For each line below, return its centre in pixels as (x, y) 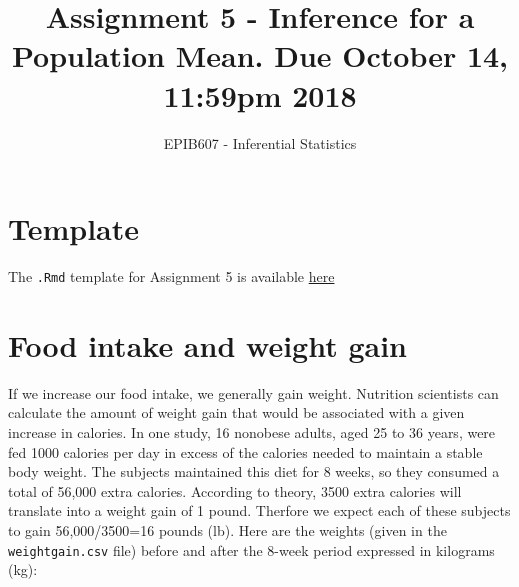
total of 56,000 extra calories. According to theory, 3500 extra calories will (235, 490)
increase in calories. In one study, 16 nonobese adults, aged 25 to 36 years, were (252, 432)
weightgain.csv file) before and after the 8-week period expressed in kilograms (251, 549)
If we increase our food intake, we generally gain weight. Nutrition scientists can (253, 392)
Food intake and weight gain (208, 344)
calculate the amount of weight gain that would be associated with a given (236, 412)
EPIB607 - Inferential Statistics (260, 142)
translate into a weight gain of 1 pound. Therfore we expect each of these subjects (259, 510)
